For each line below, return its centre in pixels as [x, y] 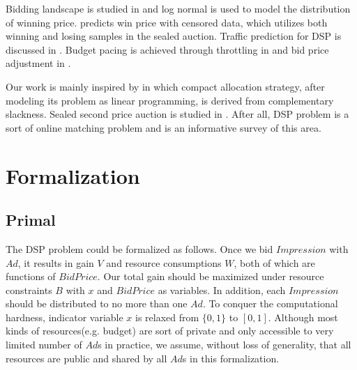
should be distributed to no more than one [97, 303]
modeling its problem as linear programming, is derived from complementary [170, 100]
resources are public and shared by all [86, 358]
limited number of [44, 345]
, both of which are [274, 262]
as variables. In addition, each [222, 290]
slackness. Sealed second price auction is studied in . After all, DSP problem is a [177, 114]
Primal [31, 220]
